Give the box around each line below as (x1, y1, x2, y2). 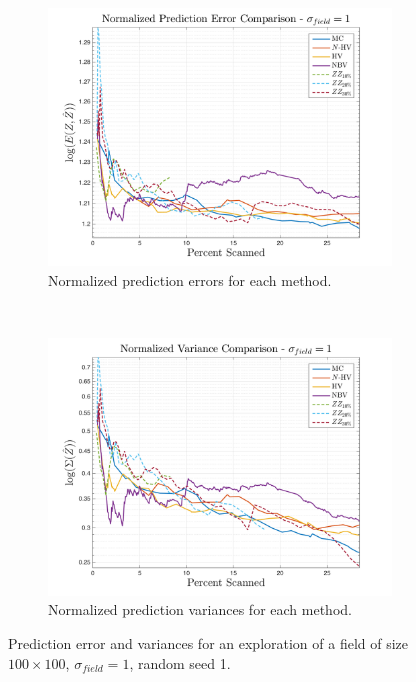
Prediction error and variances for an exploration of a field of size (8, 632, 409, 653)
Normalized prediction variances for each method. (48, 599, 352, 620)
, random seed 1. (129, 652, 231, 673)
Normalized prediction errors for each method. (48, 269, 332, 290)
